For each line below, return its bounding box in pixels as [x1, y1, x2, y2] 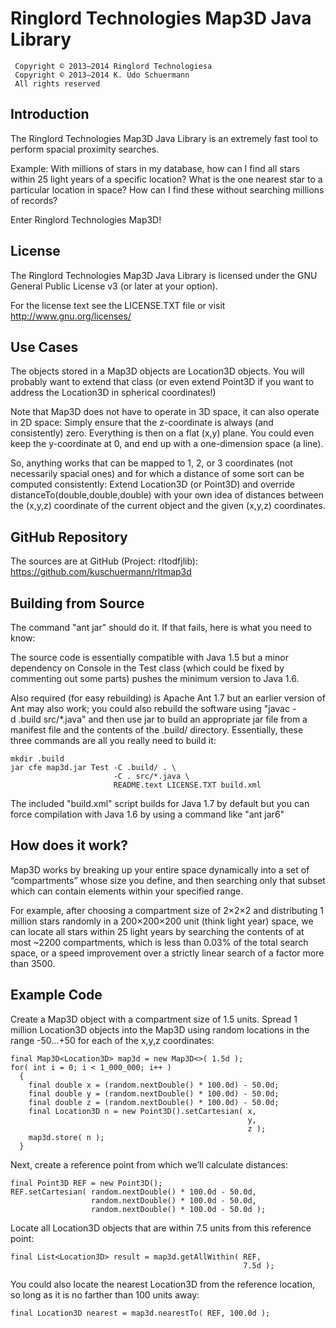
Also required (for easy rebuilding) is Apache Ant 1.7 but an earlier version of [10, 692, 326, 704]
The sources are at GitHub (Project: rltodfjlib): [10, 555, 198, 567]
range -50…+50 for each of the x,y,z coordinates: [10, 1034, 215, 1046]
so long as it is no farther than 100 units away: [10, 1288, 200, 1301]
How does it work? [10, 837, 129, 854]
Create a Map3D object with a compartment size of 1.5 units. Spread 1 [10, 1013, 298, 1025]
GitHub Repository [10, 528, 128, 546]
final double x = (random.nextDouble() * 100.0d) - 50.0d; [28, 1080, 280, 1090]
